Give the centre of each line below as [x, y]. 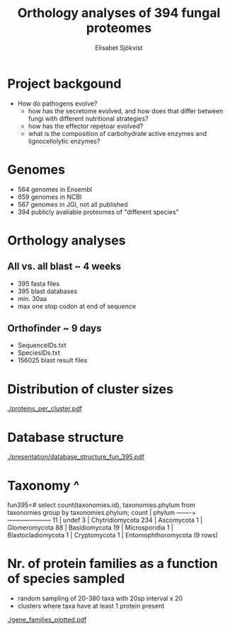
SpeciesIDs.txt [39, 353]
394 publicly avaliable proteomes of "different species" [98, 212]
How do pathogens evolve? [57, 103]
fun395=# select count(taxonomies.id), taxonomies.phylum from [102, 505]
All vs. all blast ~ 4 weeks [64, 267]
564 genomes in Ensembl [54, 189]
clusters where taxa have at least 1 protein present [91, 606]
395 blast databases [47, 291]
